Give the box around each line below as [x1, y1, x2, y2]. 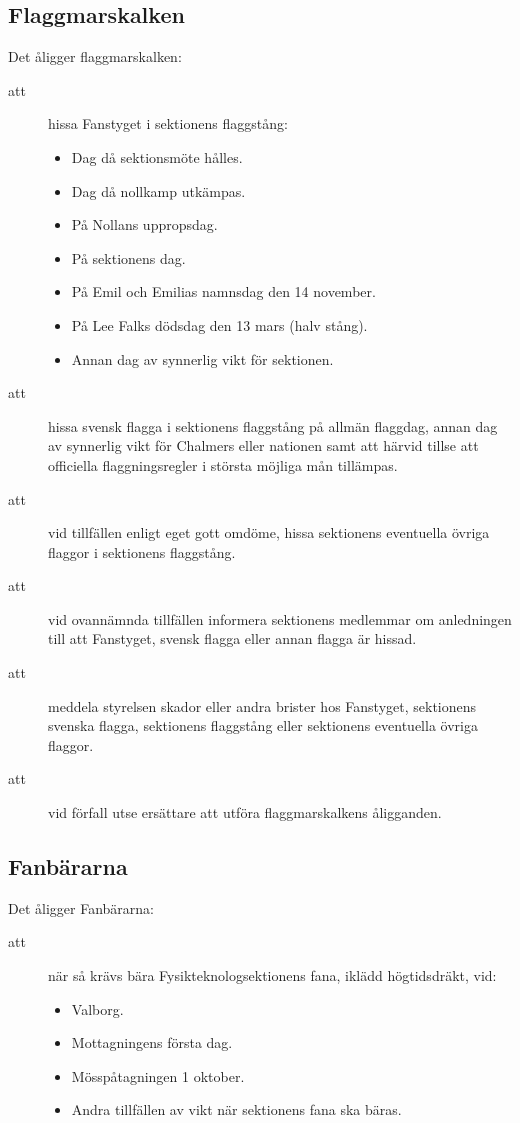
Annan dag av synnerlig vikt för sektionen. [71, 348, 334, 369]
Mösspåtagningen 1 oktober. [71, 1065, 245, 1086]
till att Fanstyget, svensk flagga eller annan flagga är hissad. [48, 628, 417, 649]
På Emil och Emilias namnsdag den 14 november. [71, 281, 376, 302]
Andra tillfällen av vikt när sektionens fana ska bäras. [71, 1099, 402, 1120]
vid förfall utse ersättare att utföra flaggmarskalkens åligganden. [48, 802, 442, 823]
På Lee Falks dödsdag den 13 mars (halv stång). [71, 314, 368, 335]
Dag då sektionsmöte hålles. [71, 146, 243, 167]
